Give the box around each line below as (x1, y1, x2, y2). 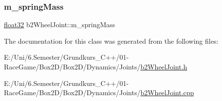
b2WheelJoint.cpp (140, 87, 194, 98)
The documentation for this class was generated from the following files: (4, 35, 219, 46)
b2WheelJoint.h (140, 62, 187, 71)
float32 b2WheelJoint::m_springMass (4, 19, 115, 30)
